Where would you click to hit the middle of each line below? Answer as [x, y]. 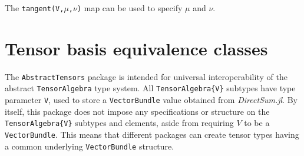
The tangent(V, [34, 8]
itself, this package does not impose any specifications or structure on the [137, 111]
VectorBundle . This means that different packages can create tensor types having [152, 134]
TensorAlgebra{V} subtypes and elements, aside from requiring [119, 123]
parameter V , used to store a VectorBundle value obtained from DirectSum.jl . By [151, 100]
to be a [257, 123]
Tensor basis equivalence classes [136, 48]
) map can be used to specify [130, 8]
